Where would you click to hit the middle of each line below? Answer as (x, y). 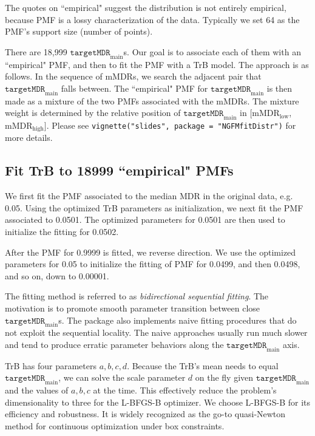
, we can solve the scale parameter (122, 377)
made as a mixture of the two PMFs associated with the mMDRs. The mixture (152, 100)
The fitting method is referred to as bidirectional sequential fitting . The (137, 296)
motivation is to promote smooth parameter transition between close (133, 308)
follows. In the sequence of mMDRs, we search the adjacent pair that (133, 76)
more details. (29, 138)
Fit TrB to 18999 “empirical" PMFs (119, 170)
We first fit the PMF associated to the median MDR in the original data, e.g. (149, 196)
